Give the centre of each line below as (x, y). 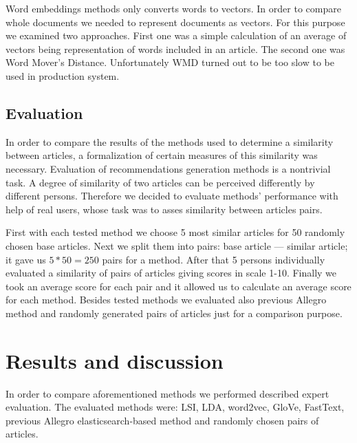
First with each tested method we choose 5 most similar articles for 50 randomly (175, 232)
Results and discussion (115, 360)
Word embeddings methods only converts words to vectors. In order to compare (173, 8)
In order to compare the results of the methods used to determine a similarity (170, 141)
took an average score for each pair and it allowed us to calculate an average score (178, 286)
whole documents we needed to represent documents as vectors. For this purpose (175, 22)
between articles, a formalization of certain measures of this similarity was (162, 155)
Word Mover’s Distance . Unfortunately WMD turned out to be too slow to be (170, 62)
